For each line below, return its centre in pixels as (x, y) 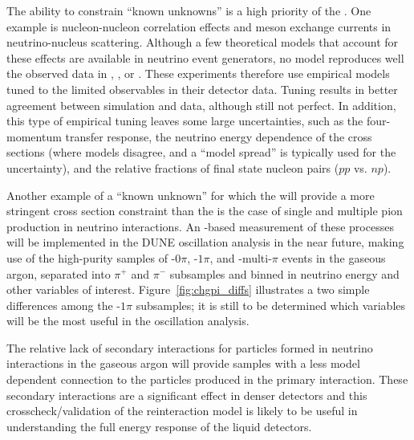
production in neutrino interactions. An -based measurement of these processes (200, 226)
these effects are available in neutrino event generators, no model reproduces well (205, 57)
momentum (34, 136)
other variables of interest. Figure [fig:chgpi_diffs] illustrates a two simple (188, 289)
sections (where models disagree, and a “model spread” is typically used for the (201, 152)
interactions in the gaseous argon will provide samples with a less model (183, 363)
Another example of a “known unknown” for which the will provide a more (191, 195)
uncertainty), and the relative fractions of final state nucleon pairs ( (173, 167)
